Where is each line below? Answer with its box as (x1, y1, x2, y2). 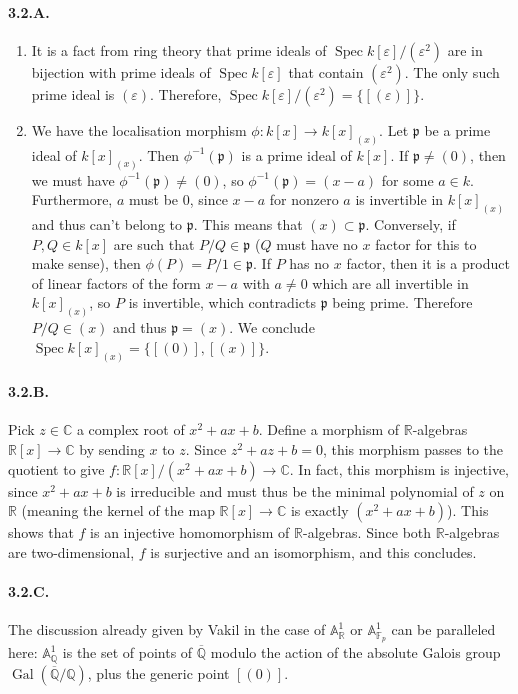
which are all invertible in (312, 272, 469, 293)
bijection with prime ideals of (31, 61, 211, 82)
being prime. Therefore (332, 292, 473, 313)
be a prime (424, 119, 491, 140)
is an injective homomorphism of (90, 522, 290, 543)
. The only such (404, 61, 500, 82)
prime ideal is (31, 83, 115, 104)
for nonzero (269, 189, 339, 210)
